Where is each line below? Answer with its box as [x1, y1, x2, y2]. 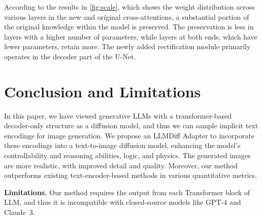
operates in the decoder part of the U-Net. [4, 51, 136, 61]
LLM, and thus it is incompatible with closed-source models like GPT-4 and [4, 197, 241, 207]
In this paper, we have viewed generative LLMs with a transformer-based [4, 110, 232, 121]
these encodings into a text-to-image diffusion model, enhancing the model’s [4, 140, 241, 151]
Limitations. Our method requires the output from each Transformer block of [4, 187, 250, 197]
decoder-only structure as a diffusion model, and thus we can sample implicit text [4, 120, 258, 131]
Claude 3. [4, 207, 35, 217]
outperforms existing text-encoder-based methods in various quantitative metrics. [4, 170, 257, 180]
